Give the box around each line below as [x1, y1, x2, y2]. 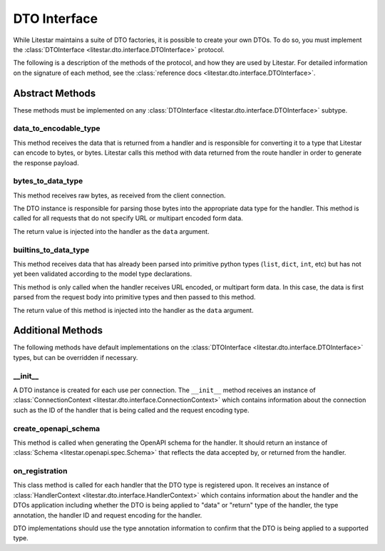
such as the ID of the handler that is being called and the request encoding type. [13, 406, 250, 414]
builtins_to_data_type [13, 244, 90, 254]
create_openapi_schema [13, 423, 101, 433]
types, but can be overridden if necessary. [13, 353, 138, 361]
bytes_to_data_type [13, 176, 83, 186]
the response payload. [13, 158, 79, 167]
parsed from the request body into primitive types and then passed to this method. [13, 293, 256, 302]
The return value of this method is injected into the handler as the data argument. [13, 306, 254, 314]
